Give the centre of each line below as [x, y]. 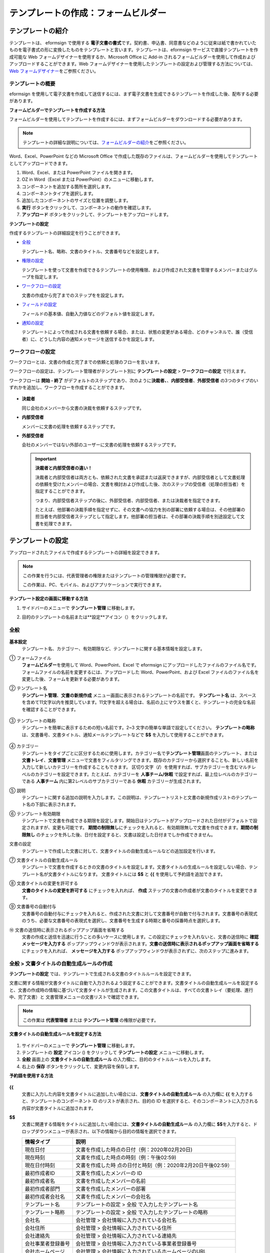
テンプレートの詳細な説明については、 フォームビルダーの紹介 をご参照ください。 [106, 142]
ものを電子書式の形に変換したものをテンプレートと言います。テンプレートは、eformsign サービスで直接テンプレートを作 [134, 50]
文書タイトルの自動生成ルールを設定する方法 [55, 1034]
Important [46, 459]
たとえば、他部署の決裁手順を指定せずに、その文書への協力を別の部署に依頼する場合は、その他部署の [140, 510]
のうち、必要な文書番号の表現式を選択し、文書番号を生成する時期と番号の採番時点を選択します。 [122, 921]
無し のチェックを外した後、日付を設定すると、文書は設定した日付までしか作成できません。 [120, 834]
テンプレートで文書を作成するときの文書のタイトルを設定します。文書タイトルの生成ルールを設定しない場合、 [135, 867]
